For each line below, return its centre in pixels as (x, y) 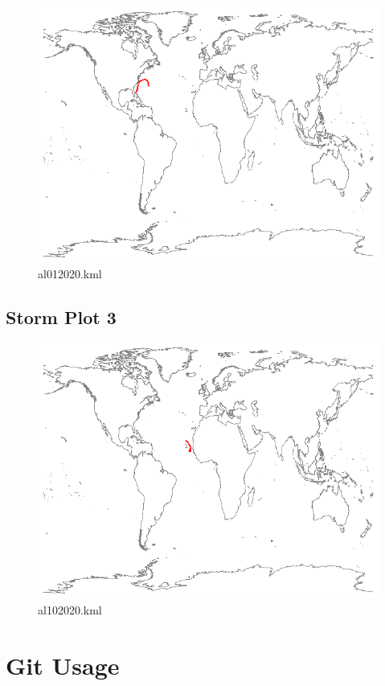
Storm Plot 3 (61, 316)
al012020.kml (70, 273)
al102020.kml (70, 609)
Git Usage (63, 665)
